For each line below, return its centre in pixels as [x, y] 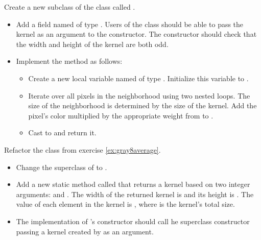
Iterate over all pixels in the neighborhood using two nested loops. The [139, 95]
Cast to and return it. [62, 133]
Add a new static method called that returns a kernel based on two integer [133, 184]
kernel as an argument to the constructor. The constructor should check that [136, 34]
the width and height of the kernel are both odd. [92, 44]
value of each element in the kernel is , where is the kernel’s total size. [125, 204]
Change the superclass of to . [62, 167]
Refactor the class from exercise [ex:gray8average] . [82, 149]
